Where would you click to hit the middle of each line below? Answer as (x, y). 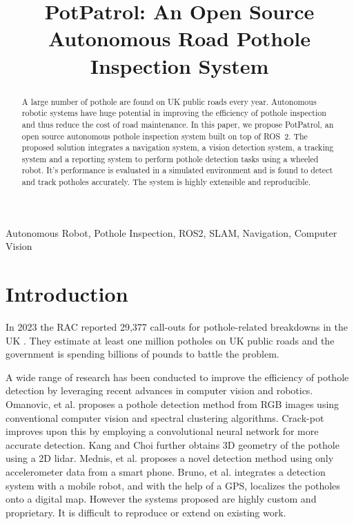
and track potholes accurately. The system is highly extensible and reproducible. (166, 182)
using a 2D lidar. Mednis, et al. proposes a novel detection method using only (170, 458)
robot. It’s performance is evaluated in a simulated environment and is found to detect (177, 170)
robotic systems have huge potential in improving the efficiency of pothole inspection (174, 113)
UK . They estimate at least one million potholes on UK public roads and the (170, 340)
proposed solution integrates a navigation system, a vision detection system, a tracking (178, 147)
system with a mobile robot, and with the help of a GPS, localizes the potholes (173, 485)
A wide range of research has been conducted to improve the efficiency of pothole (177, 377)
